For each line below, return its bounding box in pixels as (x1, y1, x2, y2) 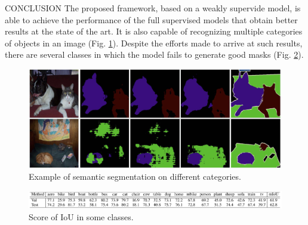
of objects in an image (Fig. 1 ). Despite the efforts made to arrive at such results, (5, 36, 303, 49)
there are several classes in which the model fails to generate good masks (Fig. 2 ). (5, 48, 304, 61)
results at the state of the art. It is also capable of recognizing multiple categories (5, 25, 303, 37)
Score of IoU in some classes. (29, 210, 134, 223)
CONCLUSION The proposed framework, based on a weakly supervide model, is (5, 2, 301, 14)
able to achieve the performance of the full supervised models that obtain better (5, 13, 298, 26)
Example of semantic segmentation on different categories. (29, 170, 241, 183)
